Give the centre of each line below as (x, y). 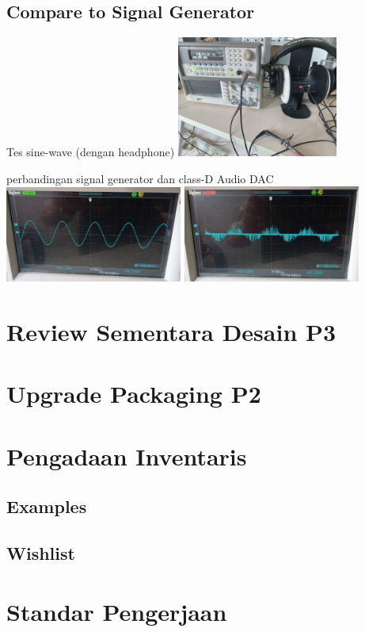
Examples (47, 506)
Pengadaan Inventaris (127, 456)
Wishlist (41, 552)
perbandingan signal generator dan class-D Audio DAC (140, 178)
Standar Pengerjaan (117, 611)
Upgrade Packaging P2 (134, 394)
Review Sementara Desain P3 (171, 331)
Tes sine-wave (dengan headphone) (91, 152)
